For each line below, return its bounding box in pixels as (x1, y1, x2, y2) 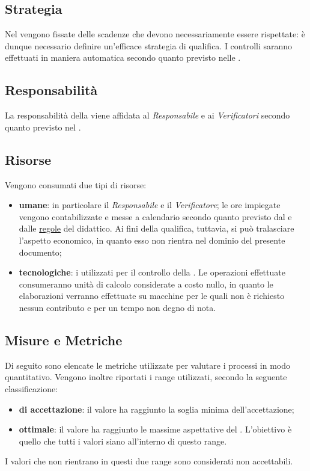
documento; (19, 245, 62, 258)
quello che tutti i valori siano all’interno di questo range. (19, 434, 227, 447)
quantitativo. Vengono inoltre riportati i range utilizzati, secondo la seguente (5, 371, 287, 383)
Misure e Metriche (5, 330, 123, 349)
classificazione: (5, 382, 58, 395)
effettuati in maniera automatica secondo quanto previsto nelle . (5, 51, 241, 64)
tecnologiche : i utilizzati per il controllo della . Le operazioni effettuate (19, 266, 285, 279)
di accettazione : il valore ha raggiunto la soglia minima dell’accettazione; (19, 402, 294, 415)
